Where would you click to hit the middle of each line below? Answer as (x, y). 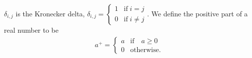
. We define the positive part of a (197, 13)
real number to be (31, 30)
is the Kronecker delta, (50, 13)
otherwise (145, 50)
